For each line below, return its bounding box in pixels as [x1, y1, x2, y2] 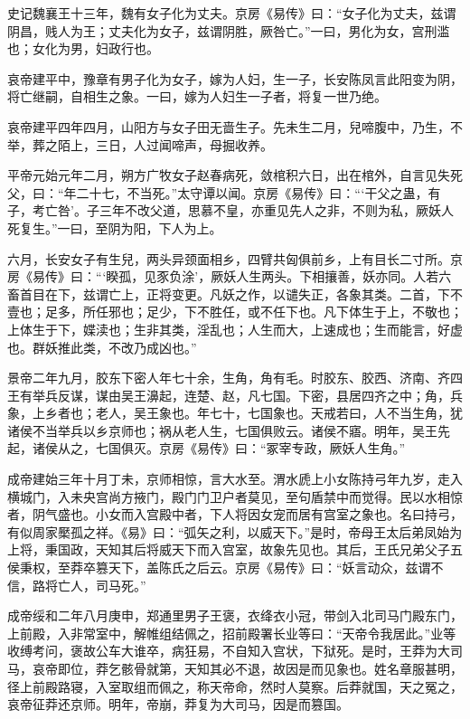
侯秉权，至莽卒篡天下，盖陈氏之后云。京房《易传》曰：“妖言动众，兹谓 [7, 558, 431, 577]
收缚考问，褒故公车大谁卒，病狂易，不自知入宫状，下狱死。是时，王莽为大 [7, 641, 450, 660]
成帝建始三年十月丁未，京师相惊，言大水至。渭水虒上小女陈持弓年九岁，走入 [7, 469, 463, 488]
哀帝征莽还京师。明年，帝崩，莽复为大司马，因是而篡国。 [7, 695, 349, 714]
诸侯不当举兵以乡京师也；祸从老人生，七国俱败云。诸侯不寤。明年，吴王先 [7, 421, 450, 440]
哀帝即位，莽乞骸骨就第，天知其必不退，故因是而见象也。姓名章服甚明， [32, 659, 463, 677]
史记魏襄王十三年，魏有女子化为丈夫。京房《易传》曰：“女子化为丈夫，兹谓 [7, 4, 456, 22]
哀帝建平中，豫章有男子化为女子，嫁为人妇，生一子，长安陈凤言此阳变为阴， [7, 69, 463, 88]
